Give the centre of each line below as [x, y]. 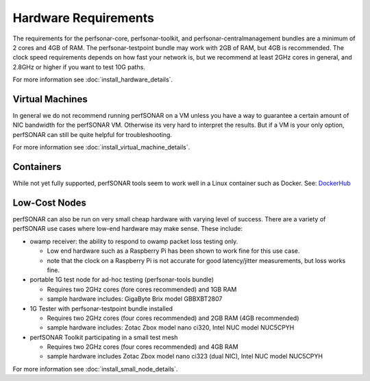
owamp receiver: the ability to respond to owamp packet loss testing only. [134, 241]
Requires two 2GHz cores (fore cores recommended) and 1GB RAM [142, 289]
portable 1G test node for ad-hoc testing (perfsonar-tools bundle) [122, 280]
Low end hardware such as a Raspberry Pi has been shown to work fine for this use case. [173, 251]
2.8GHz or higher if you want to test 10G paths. [79, 67]
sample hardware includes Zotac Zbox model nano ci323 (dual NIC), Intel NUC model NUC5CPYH [185, 356]
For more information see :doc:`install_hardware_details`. [93, 79]
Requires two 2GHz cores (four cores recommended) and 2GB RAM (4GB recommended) [173, 318]
